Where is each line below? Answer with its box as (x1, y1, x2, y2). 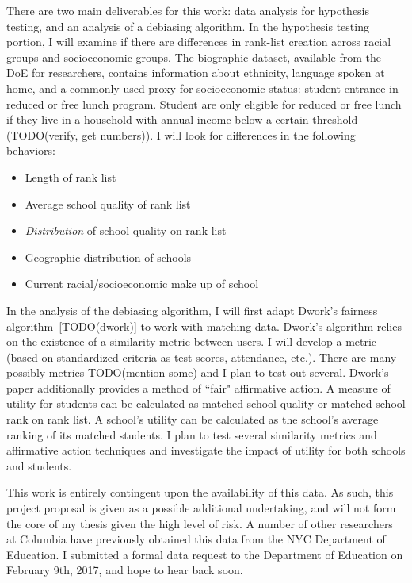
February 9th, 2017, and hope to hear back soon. (6, 562, 243, 578)
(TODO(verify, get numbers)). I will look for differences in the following (6, 126, 356, 143)
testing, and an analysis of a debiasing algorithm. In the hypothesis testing (6, 17, 369, 34)
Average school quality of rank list (25, 195, 191, 212)
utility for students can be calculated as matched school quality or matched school (6, 395, 406, 412)
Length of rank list (25, 168, 116, 185)
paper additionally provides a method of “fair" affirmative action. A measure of (6, 379, 391, 396)
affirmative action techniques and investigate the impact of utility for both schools (6, 442, 406, 458)
